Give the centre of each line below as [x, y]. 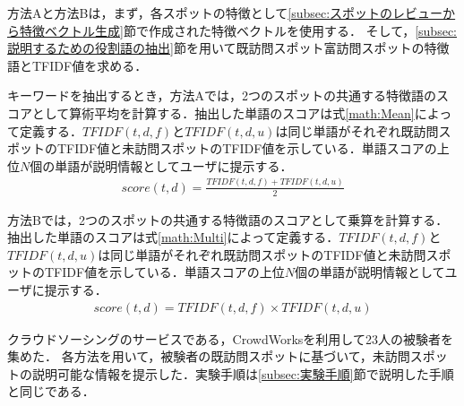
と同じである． [51, 391]
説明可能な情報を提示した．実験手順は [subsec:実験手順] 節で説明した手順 [243, 373]
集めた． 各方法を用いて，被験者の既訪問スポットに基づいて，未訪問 [209, 356]
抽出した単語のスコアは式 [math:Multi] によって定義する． [173, 237]
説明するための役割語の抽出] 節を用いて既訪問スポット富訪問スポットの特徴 [228, 48]
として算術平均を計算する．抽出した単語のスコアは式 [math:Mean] [223, 112]
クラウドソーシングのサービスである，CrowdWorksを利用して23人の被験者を [230, 338]
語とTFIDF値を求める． [77, 65]
